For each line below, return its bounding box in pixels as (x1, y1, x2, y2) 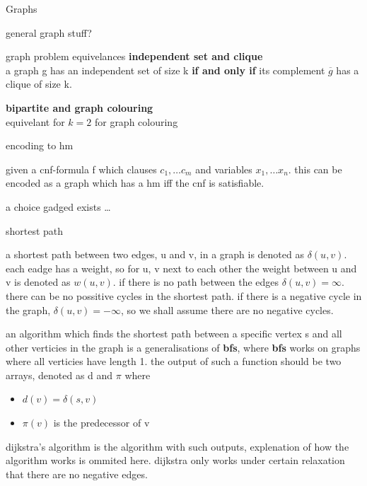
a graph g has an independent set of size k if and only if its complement (6, 62, 325, 77)
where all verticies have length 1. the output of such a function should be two (6, 354, 342, 369)
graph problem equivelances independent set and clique (6, 49, 263, 64)
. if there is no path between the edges (112, 274, 279, 289)
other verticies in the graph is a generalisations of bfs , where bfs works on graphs (6, 340, 361, 354)
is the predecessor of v (53, 415, 150, 430)
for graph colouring (94, 114, 178, 129)
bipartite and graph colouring (6, 100, 153, 115)
